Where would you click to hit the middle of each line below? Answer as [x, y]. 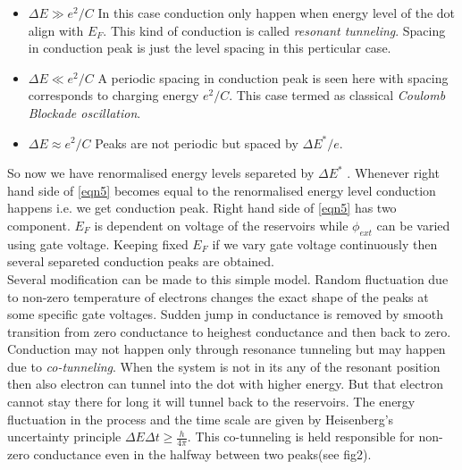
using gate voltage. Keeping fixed [98, 243]
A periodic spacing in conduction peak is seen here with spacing [273, 77]
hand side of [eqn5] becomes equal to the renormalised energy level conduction [222, 190]
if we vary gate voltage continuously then [325, 243]
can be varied [413, 225]
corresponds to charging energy [113, 95]
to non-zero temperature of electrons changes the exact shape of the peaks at [218, 296]
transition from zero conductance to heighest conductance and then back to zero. [229, 331]
